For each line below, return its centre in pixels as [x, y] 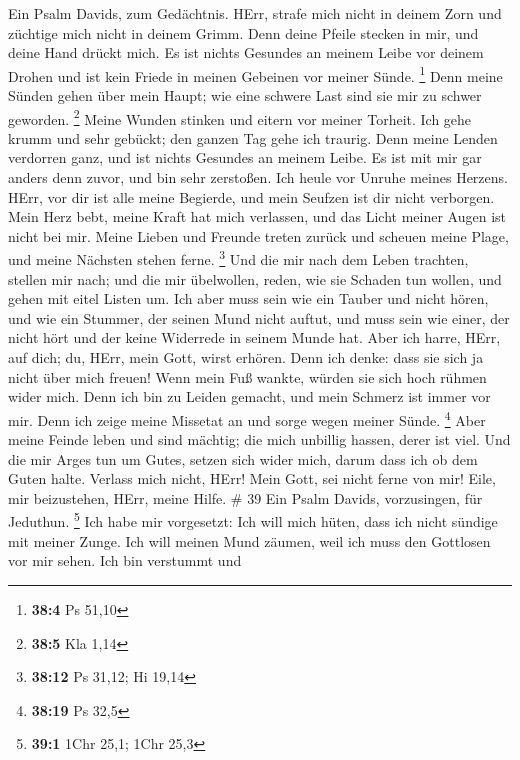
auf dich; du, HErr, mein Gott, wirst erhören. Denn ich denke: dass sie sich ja [246, 357]
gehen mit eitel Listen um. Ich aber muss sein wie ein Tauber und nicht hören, [248, 298]
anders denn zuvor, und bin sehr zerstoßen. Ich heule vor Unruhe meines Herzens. [258, 177]
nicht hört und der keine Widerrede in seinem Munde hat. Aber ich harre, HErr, [254, 337]
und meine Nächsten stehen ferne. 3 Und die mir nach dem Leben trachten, [238, 258]
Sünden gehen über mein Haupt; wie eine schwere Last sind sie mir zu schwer [245, 95]
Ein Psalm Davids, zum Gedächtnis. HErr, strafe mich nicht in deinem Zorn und [255, 13]
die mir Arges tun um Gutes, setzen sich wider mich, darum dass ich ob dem [243, 458]
